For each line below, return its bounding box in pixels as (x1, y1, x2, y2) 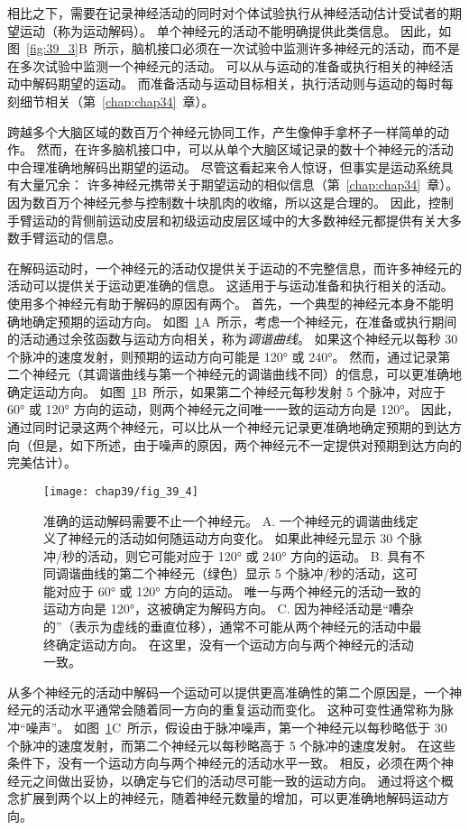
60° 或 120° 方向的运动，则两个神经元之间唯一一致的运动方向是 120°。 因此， (7, 400, 460, 419)
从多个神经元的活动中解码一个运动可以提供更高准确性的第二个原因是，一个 (7, 682, 449, 701)
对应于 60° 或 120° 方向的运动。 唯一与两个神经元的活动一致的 (55, 581, 421, 600)
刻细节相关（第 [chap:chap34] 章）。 (7, 91, 215, 110)
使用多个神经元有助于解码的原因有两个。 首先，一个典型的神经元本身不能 (7, 293, 441, 312)
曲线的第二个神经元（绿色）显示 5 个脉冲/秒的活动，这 (80, 564, 406, 583)
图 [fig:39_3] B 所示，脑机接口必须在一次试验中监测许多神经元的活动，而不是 (7, 39, 460, 58)
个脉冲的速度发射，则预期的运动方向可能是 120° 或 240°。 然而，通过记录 (7, 346, 438, 365)
